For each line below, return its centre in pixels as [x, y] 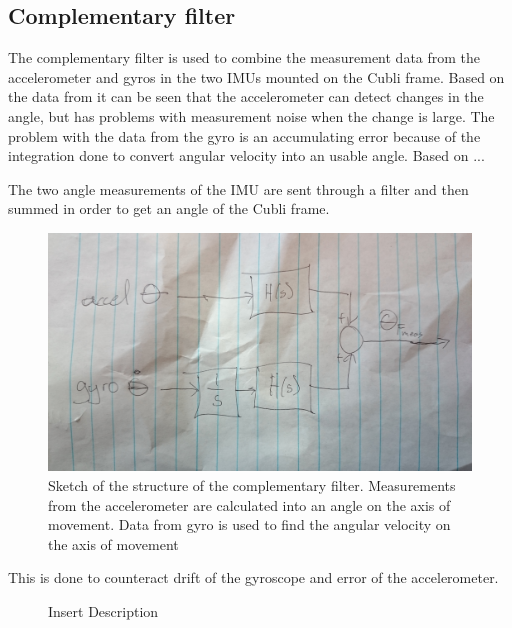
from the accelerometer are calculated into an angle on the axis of [249, 504]
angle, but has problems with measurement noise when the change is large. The [251, 115]
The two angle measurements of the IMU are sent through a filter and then [238, 188]
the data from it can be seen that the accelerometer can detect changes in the [246, 96]
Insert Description [103, 611]
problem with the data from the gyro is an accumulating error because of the [244, 135]
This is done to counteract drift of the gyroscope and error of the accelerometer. [253, 577]
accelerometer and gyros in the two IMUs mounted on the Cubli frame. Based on [256, 76]
